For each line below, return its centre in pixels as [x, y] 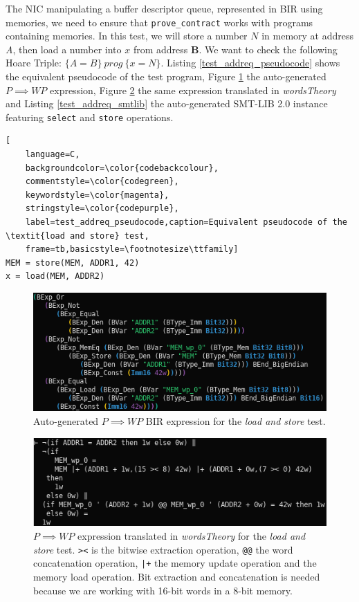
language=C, [53, 155]
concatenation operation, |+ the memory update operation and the [175, 563]
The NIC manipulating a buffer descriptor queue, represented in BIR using [164, 8]
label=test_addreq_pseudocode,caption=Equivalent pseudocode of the [186, 222]
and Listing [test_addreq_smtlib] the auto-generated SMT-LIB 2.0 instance [167, 103]
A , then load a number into [64, 49]
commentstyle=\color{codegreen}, [102, 182]
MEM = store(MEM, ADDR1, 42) [73, 263]
